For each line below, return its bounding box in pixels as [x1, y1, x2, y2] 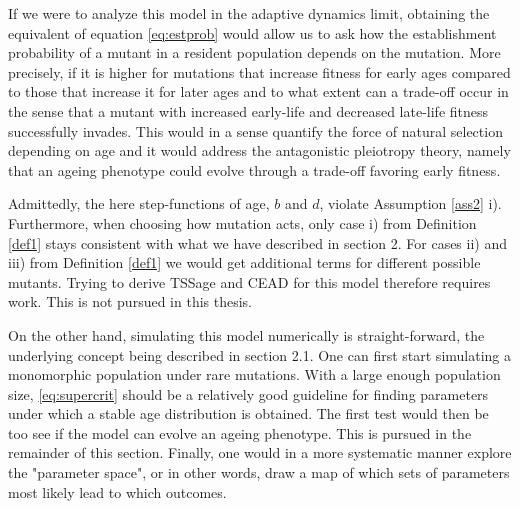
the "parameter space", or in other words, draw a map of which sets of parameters [8, 462, 510, 483]
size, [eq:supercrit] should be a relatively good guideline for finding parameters [8, 383, 489, 404]
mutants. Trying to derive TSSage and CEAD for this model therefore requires [8, 271, 491, 292]
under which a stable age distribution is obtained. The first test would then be [8, 403, 489, 424]
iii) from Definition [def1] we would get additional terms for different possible [8, 252, 481, 273]
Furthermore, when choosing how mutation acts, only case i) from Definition [8, 212, 477, 233]
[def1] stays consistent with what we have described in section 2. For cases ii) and [8, 232, 508, 253]
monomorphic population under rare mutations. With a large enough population [8, 364, 501, 385]
